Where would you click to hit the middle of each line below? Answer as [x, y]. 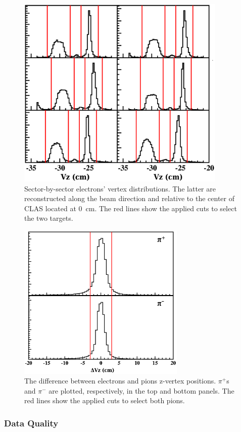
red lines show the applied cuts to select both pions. [105, 400]
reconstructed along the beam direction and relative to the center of [129, 198]
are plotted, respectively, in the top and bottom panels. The [141, 390]
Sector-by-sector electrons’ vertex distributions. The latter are [120, 188]
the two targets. [49, 218]
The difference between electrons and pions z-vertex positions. [120, 381]
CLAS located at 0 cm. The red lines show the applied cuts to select [131, 208]
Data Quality [31, 423]
